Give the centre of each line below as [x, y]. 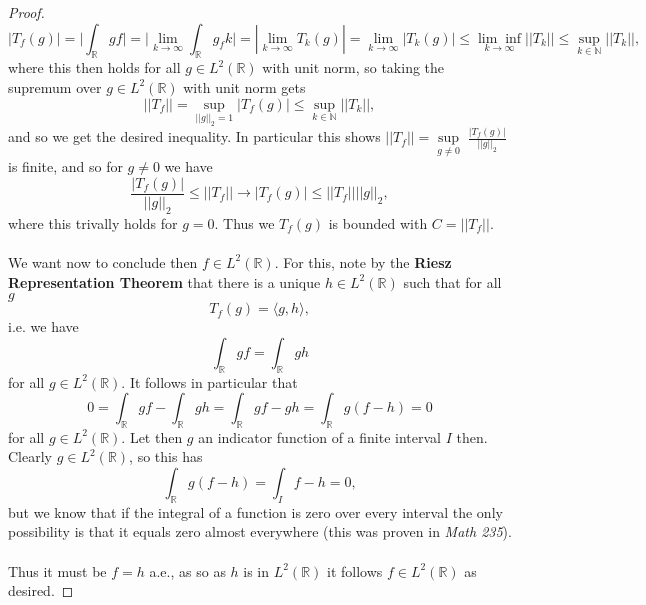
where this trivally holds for [93, 222]
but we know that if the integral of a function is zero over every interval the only [255, 511]
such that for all [452, 281]
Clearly [30, 456]
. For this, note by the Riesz [363, 261]
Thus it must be [57, 570]
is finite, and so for [65, 166]
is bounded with [378, 222]
